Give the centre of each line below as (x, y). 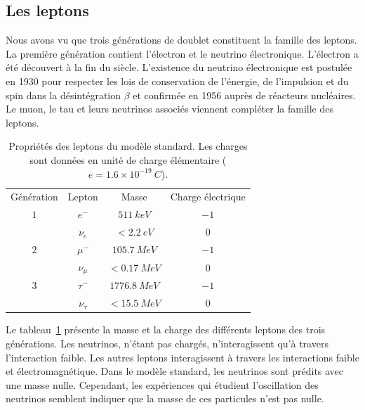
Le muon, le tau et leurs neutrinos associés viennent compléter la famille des (170, 109)
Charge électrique (208, 197)
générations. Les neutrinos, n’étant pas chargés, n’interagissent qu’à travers (167, 343)
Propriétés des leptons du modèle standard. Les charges (128, 146)
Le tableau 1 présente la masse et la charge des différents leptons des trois (166, 329)
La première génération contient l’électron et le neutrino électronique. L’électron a (182, 53)
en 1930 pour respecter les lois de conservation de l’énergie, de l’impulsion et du (177, 81)
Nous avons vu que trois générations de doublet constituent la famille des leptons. (181, 40)
